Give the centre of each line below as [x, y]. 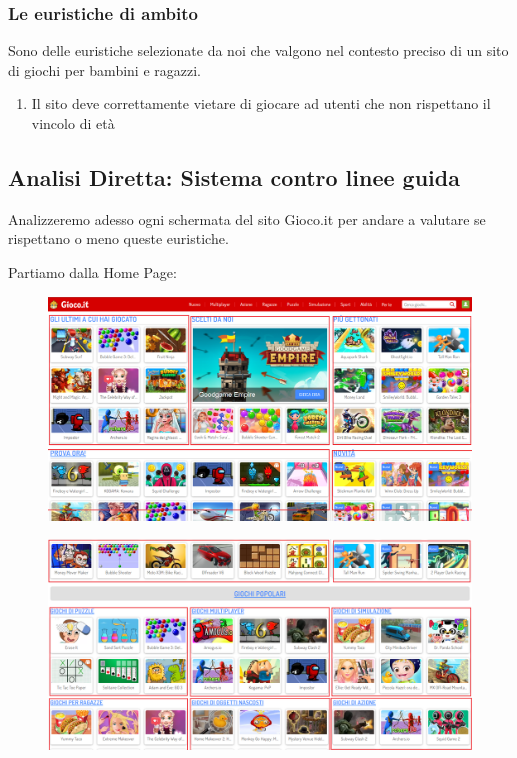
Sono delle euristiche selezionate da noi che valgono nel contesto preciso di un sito [258, 50]
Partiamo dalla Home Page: [92, 271]
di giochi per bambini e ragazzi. [104, 69]
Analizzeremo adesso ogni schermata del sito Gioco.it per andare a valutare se [247, 218]
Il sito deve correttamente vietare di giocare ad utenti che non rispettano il [261, 103]
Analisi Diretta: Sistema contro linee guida [234, 176]
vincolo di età [73, 123]
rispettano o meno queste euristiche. [118, 238]
